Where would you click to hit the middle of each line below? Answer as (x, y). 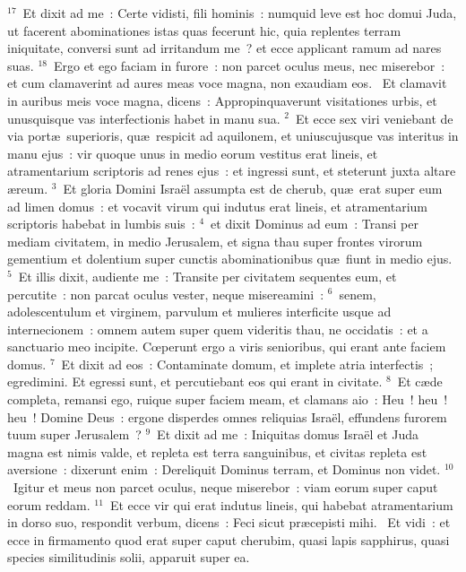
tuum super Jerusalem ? (74, 434)
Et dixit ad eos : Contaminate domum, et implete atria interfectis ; (247, 364)
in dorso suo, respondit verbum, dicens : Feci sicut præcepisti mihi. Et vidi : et (229, 522)
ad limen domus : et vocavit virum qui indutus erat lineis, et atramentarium (218, 206)
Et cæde (420, 381)
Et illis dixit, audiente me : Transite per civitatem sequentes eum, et (207, 276)
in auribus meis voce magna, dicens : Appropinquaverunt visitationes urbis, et (222, 100)
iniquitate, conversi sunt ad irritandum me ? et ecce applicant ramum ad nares (224, 48)
